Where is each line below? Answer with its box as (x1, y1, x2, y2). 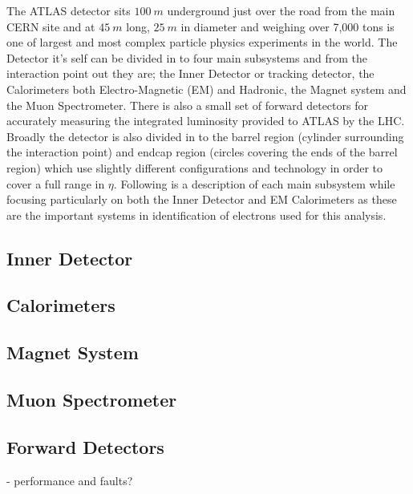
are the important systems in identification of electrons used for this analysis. (6, 206, 387, 223)
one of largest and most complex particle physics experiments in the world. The (6, 34, 398, 51)
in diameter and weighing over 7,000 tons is (180, 18, 395, 34)
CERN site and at (6, 18, 95, 34)
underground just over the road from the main (167, 2, 395, 18)
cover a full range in (6, 175, 105, 192)
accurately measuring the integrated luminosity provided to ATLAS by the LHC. (6, 112, 405, 129)
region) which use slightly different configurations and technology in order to (6, 159, 383, 176)
